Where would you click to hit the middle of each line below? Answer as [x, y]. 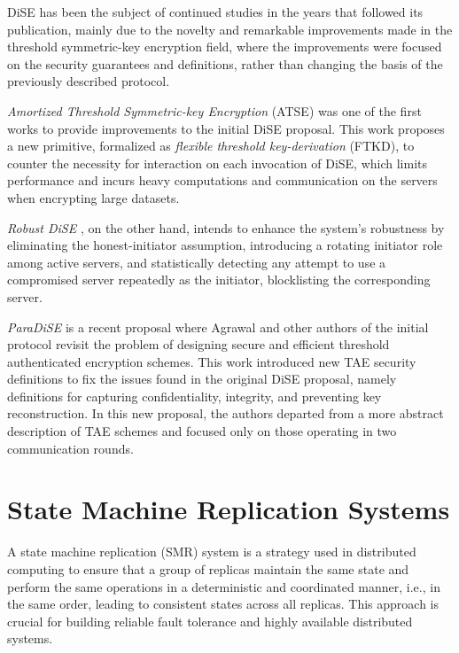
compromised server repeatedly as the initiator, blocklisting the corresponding [219, 280]
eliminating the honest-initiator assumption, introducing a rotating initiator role [225, 245]
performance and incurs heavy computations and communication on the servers [222, 180]
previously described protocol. [89, 81]
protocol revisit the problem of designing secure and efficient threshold [198, 344]
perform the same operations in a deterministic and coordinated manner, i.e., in [224, 586]
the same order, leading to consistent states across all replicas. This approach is [223, 604]
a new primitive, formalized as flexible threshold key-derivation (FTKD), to [211, 146]
